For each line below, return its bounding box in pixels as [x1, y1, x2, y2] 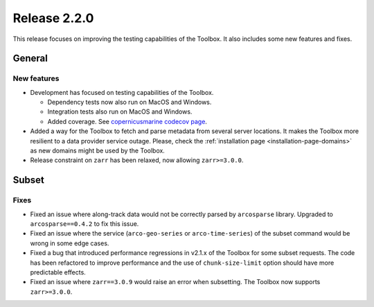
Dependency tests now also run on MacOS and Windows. [47, 98, 212, 107]
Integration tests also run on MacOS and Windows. [47, 107, 193, 116]
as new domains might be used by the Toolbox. [30, 146, 166, 155]
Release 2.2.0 [12, 10, 94, 26]
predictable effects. [30, 267, 86, 277]
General [12, 53, 48, 64]
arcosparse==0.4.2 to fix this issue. [30, 219, 139, 228]
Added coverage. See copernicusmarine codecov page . [47, 117, 208, 125]
